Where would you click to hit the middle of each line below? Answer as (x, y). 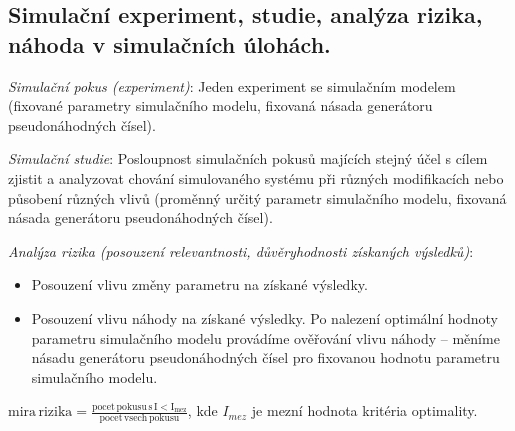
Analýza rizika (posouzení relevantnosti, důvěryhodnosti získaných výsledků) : (241, 250)
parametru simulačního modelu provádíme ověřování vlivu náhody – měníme (265, 337)
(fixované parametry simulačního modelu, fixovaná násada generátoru (220, 105)
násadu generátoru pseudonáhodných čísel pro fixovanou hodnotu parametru (265, 357)
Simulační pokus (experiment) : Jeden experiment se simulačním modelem (232, 85)
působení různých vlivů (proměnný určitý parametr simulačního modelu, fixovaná (257, 197)
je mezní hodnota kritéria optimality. (364, 410)
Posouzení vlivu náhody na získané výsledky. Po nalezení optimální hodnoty (264, 317)
